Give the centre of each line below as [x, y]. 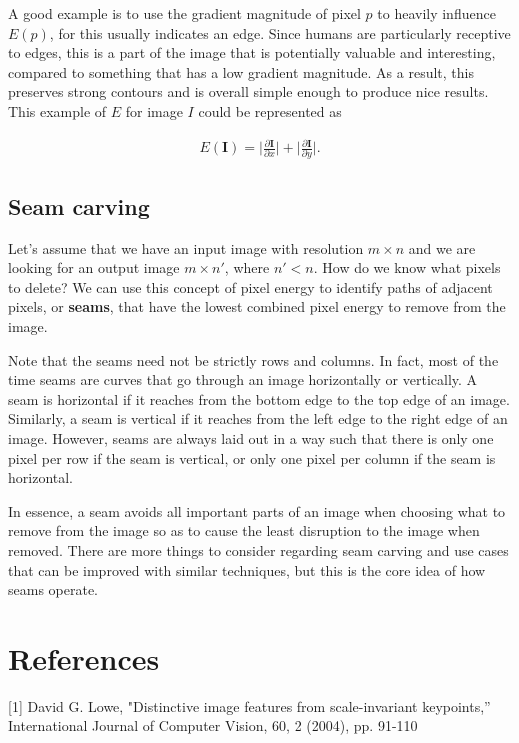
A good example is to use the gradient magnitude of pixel [184, 13]
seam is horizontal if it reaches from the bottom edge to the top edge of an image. [259, 398]
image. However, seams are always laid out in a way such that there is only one [251, 437]
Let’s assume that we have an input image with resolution [186, 247]
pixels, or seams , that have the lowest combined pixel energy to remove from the [257, 306]
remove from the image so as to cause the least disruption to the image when [244, 530]
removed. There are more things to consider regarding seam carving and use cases [258, 549]
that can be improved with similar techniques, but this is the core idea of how [247, 569]
